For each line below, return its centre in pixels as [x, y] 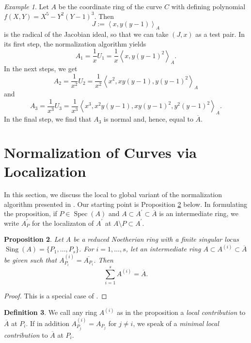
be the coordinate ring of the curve [110, 6]
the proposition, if [31, 213]
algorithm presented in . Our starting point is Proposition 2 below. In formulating [126, 204]
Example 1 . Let [26, 6]
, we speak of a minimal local [176, 323]
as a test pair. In [220, 34]
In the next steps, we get [41, 69]
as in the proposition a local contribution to [181, 312]
